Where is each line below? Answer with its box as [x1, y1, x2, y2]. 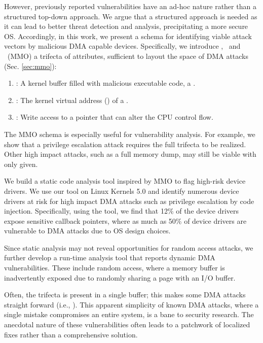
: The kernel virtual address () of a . [16, 94, 128, 105]
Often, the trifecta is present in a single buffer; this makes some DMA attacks [4, 289, 246, 300]
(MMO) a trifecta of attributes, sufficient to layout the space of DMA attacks [7, 50, 249, 61]
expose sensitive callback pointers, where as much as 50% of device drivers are [4, 215, 247, 226]
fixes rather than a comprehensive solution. [4, 329, 138, 339]
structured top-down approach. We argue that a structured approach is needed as [4, 11, 257, 21]
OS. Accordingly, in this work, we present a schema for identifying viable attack [4, 30, 252, 41]
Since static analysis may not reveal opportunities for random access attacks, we [4, 242, 253, 253]
